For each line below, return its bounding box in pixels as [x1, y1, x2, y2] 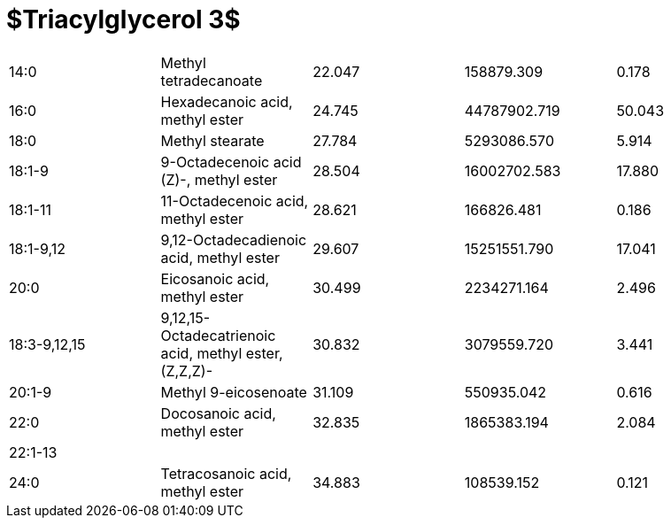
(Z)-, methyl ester [160, 170, 278, 189]
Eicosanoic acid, [160, 269, 270, 288]
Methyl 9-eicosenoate [160, 382, 307, 401]
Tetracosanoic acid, [160, 464, 292, 483]
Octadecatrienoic [160, 326, 276, 344]
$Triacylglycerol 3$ [6, 4, 241, 35]
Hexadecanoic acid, [160, 92, 293, 111]
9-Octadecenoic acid [160, 152, 302, 171]
